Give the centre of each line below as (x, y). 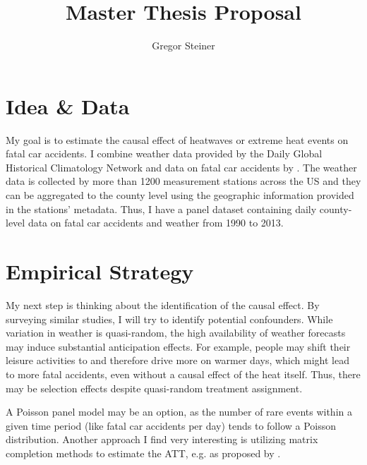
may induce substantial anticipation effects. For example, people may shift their (178, 346)
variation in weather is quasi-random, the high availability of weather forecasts (176, 333)
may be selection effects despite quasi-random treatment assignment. (154, 388)
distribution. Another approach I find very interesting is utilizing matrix (162, 439)
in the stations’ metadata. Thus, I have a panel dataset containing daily (161, 209)
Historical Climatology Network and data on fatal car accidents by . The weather (181, 167)
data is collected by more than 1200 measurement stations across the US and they (183, 181)
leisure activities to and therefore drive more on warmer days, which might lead (178, 360)
